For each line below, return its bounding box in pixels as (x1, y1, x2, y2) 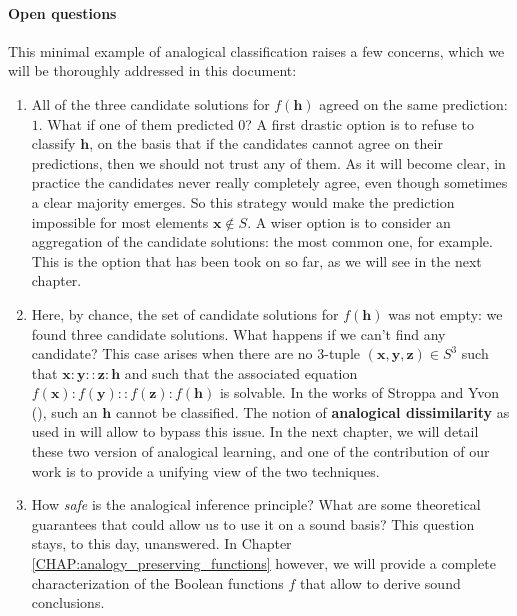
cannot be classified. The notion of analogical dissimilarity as (115, 401, 510, 422)
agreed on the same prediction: (319, 93, 508, 114)
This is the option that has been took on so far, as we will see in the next (31, 250, 482, 271)
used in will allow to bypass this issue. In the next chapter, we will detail (31, 421, 479, 442)
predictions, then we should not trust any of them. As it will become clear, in (31, 152, 506, 173)
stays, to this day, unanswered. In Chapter (31, 533, 292, 554)
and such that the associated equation (124, 362, 358, 383)
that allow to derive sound (299, 572, 461, 593)
